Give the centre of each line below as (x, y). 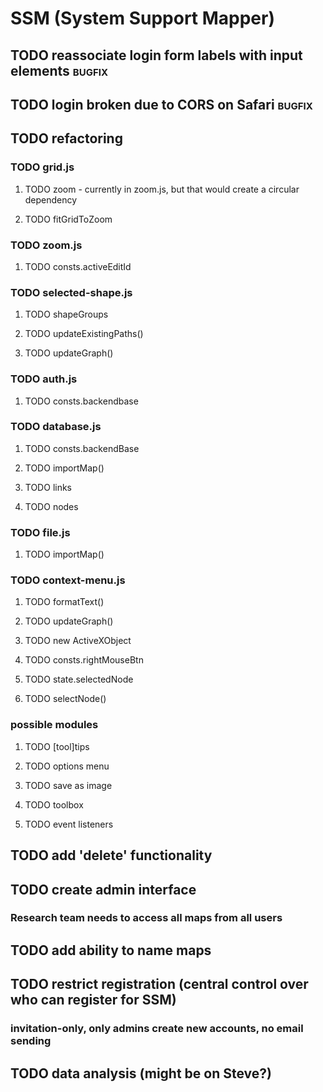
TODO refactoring (66, 138)
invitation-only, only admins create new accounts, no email (157, 1029)
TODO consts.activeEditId (78, 266)
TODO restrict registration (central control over (159, 984)
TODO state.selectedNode (79, 679)
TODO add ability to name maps (111, 950)
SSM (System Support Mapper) (143, 18)
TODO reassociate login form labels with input (156, 55)
